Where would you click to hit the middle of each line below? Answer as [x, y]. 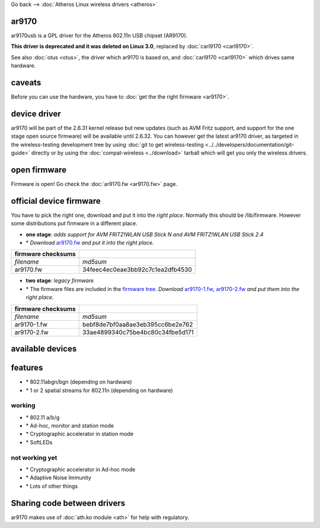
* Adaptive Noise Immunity [59, 478]
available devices [44, 349]
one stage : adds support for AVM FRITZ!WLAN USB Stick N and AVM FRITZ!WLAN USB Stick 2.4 [145, 234]
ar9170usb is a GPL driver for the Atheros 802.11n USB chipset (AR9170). [99, 35]
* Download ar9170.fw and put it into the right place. [90, 243]
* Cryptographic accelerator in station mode [80, 434]
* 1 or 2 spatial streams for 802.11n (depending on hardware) [99, 390]
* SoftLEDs [39, 442]
